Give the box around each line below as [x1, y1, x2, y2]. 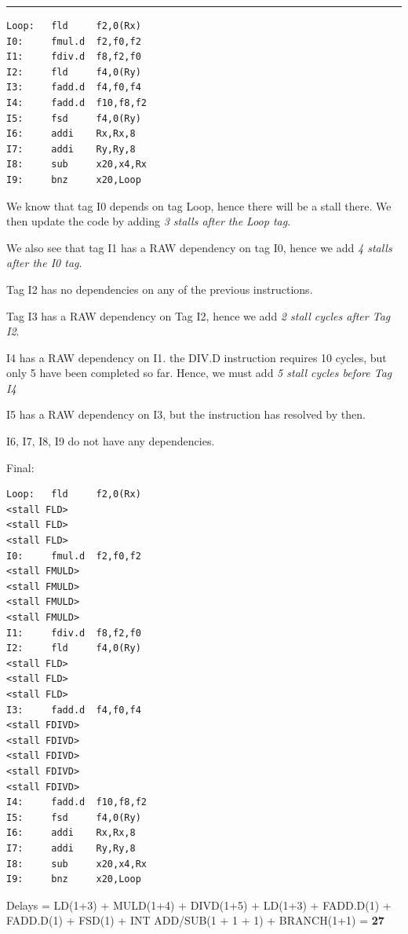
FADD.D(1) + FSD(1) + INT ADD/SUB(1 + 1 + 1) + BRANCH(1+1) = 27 [6, 912, 384, 929]
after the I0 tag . [6, 255, 82, 271]
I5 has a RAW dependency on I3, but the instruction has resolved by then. [6, 406, 366, 423]
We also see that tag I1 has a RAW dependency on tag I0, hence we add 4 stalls [6, 239, 392, 255]
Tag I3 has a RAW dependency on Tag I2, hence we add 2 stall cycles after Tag [6, 307, 391, 324]
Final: [6, 459, 35, 475]
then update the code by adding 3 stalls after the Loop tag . [6, 213, 291, 229]
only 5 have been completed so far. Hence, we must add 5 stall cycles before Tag [6, 364, 392, 381]
